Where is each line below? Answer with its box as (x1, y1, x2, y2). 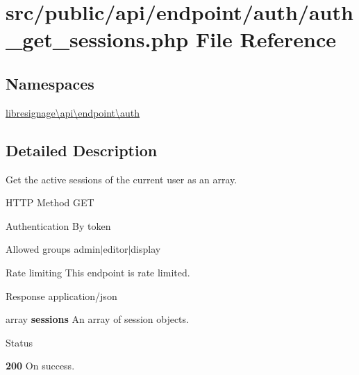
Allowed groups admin (6, 242, 101, 256)
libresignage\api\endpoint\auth (6, 105, 140, 119)
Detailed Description (6, 139, 158, 160)
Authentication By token (6, 218, 111, 233)
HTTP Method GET (6, 195, 94, 210)
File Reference (195, 25, 337, 53)
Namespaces (6, 72, 94, 94)
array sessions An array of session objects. (6, 312, 189, 326)
